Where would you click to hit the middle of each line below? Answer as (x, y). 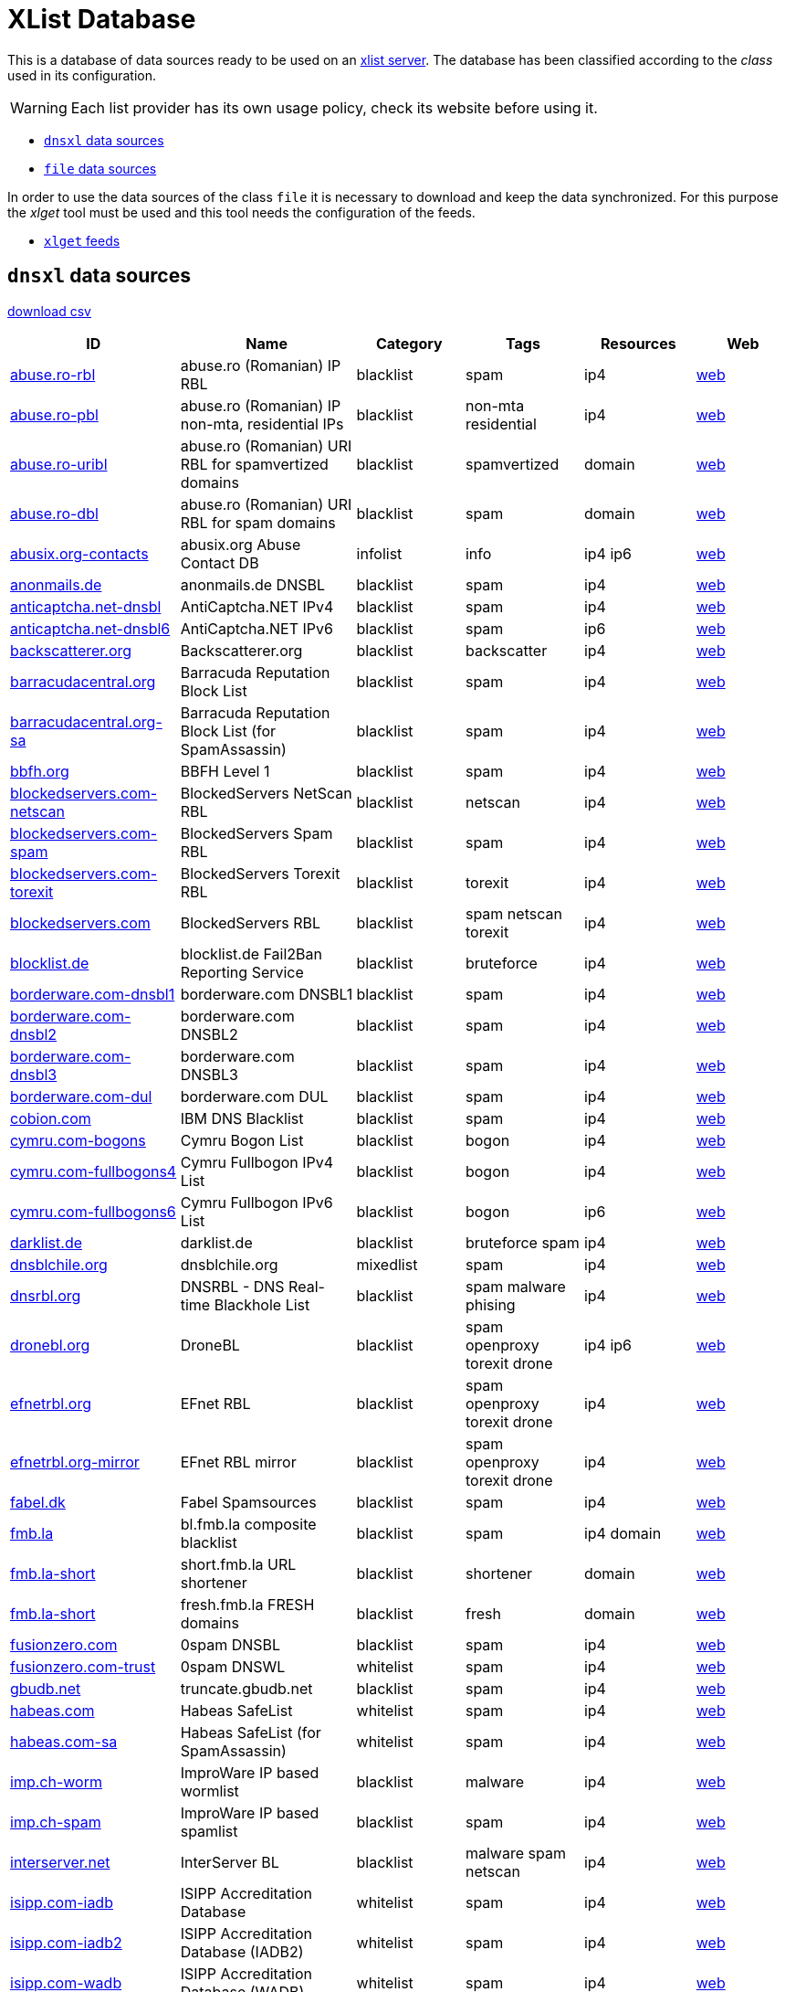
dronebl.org (50, 1345)
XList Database (102, 19)
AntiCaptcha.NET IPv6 (256, 628)
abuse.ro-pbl (54, 414)
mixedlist (387, 1264)
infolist (379, 553)
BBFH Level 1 (225, 771)
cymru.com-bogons (78, 1140)
